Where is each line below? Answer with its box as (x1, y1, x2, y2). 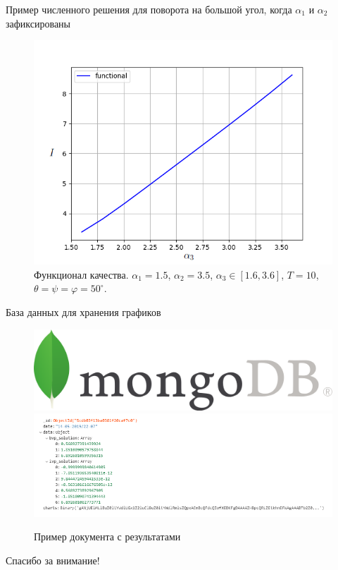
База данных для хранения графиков (6, 304, 161, 319)
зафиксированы (6, 16, 71, 30)
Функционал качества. (34, 267, 129, 281)
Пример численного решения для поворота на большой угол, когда (6, 2, 292, 16)
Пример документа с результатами (34, 529, 181, 544)
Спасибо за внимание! (6, 552, 100, 567)
